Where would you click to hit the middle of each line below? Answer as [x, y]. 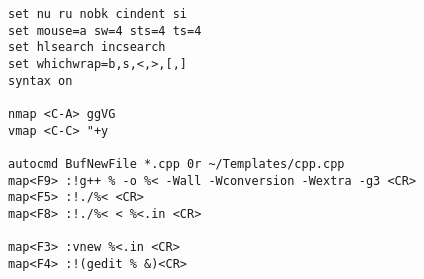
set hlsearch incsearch [87, 47]
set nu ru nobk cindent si [97, 14]
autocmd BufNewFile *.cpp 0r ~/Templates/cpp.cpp [176, 163]
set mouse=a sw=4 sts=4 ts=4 [105, 30]
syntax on [40, 80]
